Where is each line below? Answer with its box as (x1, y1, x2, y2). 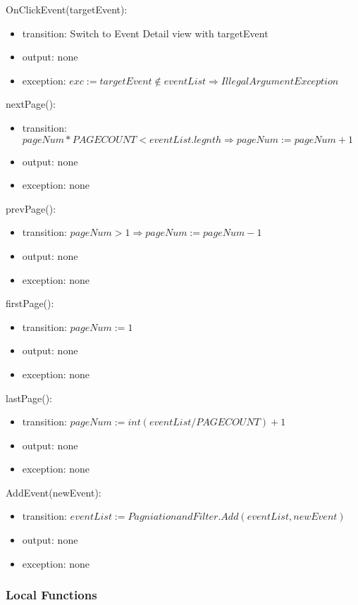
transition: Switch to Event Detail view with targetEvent (22, 25, 268, 40)
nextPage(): (6, 96, 56, 111)
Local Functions (6, 586, 97, 604)
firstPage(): (6, 296, 54, 311)
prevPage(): (6, 201, 56, 216)
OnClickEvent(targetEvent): (6, 2, 128, 16)
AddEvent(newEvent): (6, 485, 101, 499)
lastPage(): (6, 390, 52, 405)
